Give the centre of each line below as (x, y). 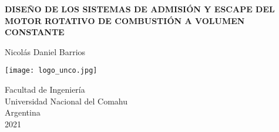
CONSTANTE (35, 32)
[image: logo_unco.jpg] (51, 71)
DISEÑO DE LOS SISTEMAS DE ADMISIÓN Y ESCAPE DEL (140, 9)
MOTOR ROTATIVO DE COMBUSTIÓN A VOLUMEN (125, 20)
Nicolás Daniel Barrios (45, 51)
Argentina (23, 112)
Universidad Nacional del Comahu (66, 101)
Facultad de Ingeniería (45, 89)
